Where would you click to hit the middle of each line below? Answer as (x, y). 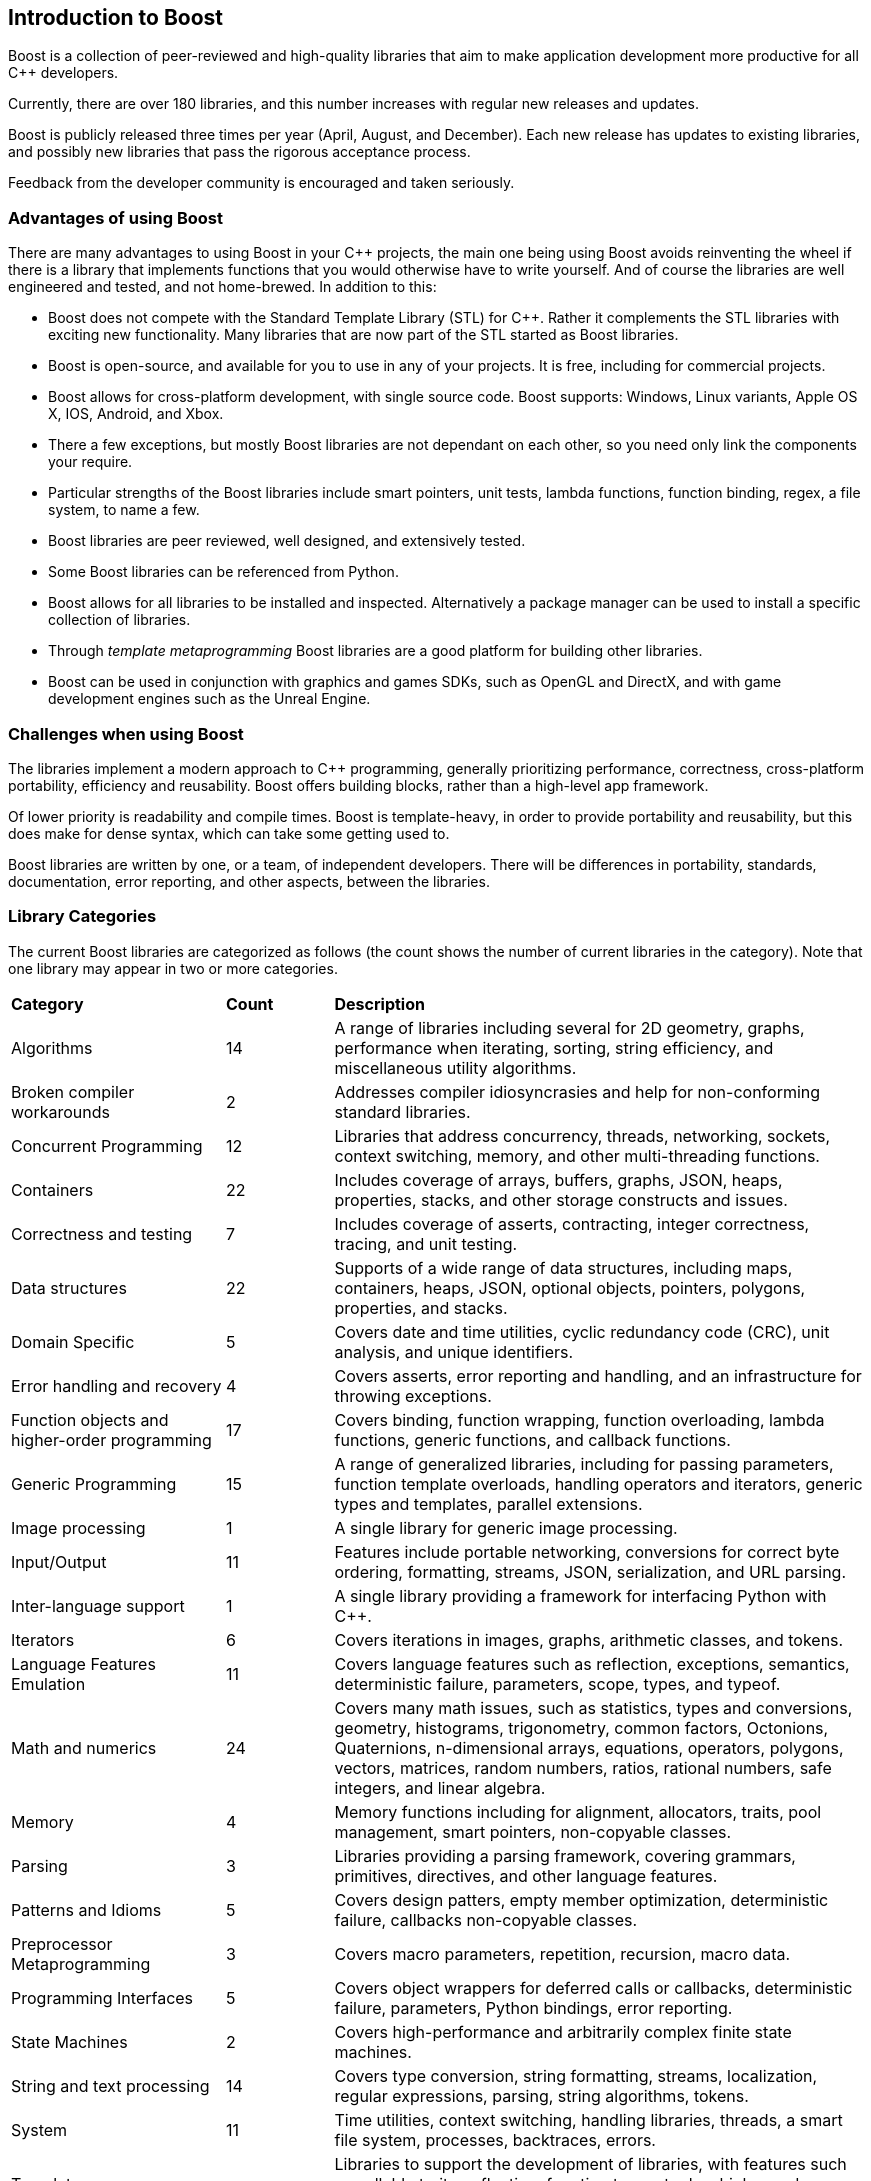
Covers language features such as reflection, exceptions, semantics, (592, 1663)
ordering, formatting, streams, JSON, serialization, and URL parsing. (590, 1571)
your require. (90, 462)
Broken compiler (73, 1091)
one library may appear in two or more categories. (173, 968)
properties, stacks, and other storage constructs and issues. (561, 1199)
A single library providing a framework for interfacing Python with (580, 1595)
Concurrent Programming (107, 1145)
